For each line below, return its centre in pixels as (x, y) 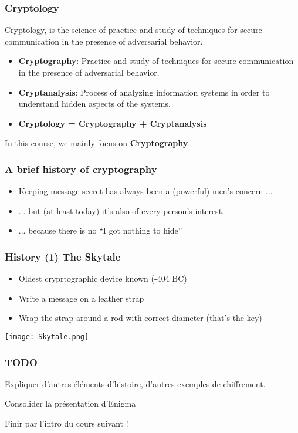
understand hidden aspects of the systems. (94, 104)
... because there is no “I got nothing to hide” (100, 230)
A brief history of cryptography (81, 169)
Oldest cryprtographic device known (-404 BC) (103, 278)
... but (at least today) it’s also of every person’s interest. (121, 210)
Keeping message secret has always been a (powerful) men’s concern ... (145, 191)
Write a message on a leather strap (81, 298)
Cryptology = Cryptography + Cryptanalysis (113, 123)
